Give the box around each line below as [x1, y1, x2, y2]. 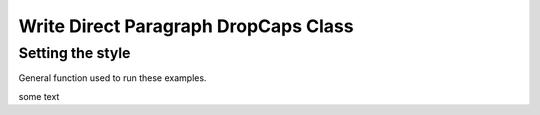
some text [18, 90, 60, 102]
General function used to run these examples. [18, 72, 207, 84]
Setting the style [18, 44, 131, 62]
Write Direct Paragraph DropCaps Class [18, 15, 354, 37]
